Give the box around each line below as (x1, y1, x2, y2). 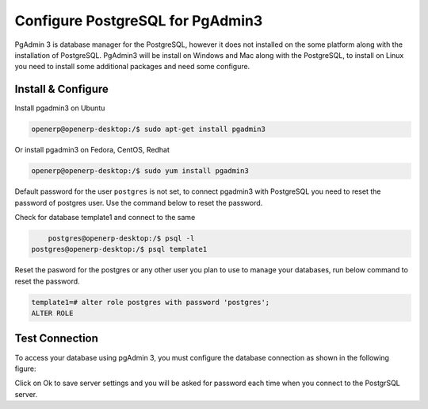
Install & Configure (14, 83, 109, 96)
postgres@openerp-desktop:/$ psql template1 (31, 245, 208, 254)
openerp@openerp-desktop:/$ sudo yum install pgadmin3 (31, 167, 249, 176)
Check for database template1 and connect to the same (14, 212, 196, 222)
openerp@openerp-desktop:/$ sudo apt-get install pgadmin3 (31, 125, 266, 134)
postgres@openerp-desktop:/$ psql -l (48, 233, 195, 242)
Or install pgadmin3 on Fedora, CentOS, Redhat (14, 145, 170, 155)
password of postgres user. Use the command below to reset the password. (14, 198, 263, 207)
